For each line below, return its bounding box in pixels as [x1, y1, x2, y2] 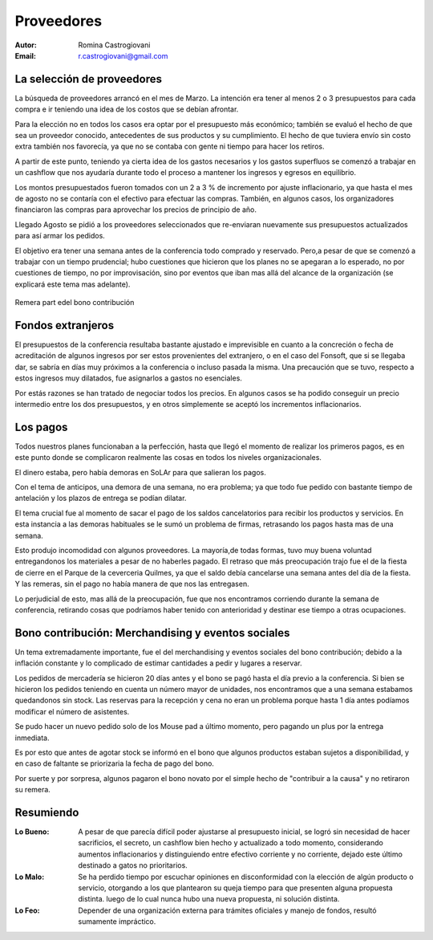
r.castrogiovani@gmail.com [78, 51, 168, 60]
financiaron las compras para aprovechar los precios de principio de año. [14, 205, 257, 214]
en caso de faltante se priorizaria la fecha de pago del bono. [14, 759, 214, 768]
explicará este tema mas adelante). [14, 279, 131, 289]
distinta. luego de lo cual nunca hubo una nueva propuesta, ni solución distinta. [78, 894, 340, 904]
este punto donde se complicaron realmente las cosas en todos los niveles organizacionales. [14, 453, 322, 462]
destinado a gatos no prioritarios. [78, 861, 188, 870]
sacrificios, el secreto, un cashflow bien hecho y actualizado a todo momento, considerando [78, 838, 384, 848]
